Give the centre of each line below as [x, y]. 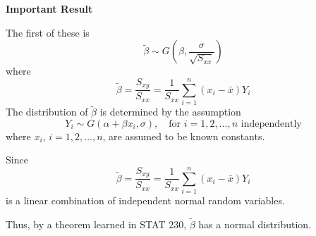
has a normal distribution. [255, 224]
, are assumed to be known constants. [184, 136]
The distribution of [47, 112]
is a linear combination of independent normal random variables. [145, 200]
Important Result [49, 8]
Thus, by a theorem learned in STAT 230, [96, 224]
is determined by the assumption [170, 112]
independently [271, 124]
